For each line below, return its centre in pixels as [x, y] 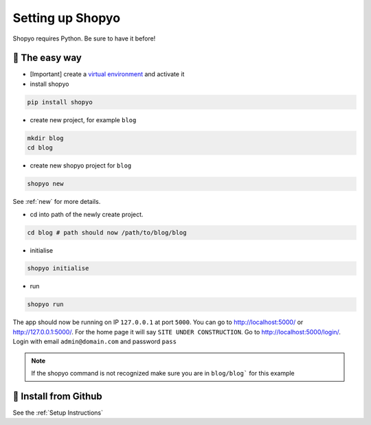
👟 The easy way [47, 58]
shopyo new [45, 184]
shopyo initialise [58, 268]
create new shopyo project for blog [81, 165]
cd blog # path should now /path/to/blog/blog [107, 232]
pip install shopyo [60, 102]
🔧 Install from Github [57, 396]
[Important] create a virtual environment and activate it [107, 74]
